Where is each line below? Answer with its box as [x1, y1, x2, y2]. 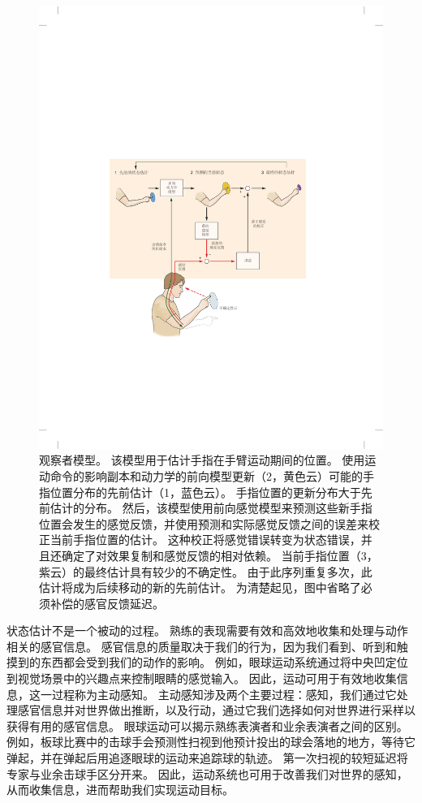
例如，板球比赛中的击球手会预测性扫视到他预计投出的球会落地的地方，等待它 [6, 733, 416, 750]
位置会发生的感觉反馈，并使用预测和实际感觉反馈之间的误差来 [39, 515, 368, 532]
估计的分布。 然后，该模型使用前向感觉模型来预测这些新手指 [50, 499, 372, 516]
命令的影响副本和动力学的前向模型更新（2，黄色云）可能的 [50, 467, 363, 484]
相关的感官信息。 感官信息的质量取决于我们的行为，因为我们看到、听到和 [6, 637, 397, 654]
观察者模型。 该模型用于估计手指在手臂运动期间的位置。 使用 [39, 451, 365, 468]
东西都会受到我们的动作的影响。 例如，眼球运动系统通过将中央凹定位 [40, 654, 408, 671]
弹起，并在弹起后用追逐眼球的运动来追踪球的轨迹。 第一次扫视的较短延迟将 [6, 749, 408, 766]
